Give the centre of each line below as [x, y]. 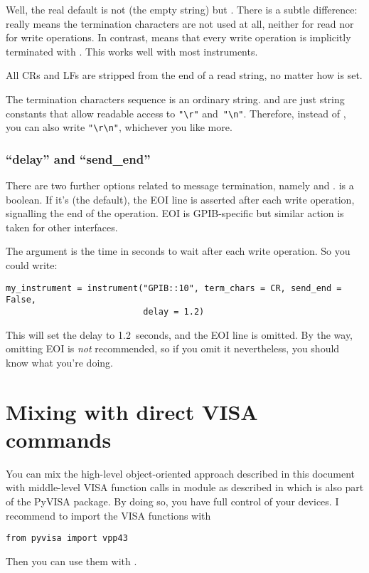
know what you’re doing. [59, 362]
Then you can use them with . [71, 561]
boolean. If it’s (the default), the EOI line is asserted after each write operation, [180, 199]
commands [59, 439]
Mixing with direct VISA [132, 411]
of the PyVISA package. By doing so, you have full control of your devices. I [172, 501]
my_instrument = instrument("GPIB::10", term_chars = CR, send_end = [174, 288]
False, [21, 300]
